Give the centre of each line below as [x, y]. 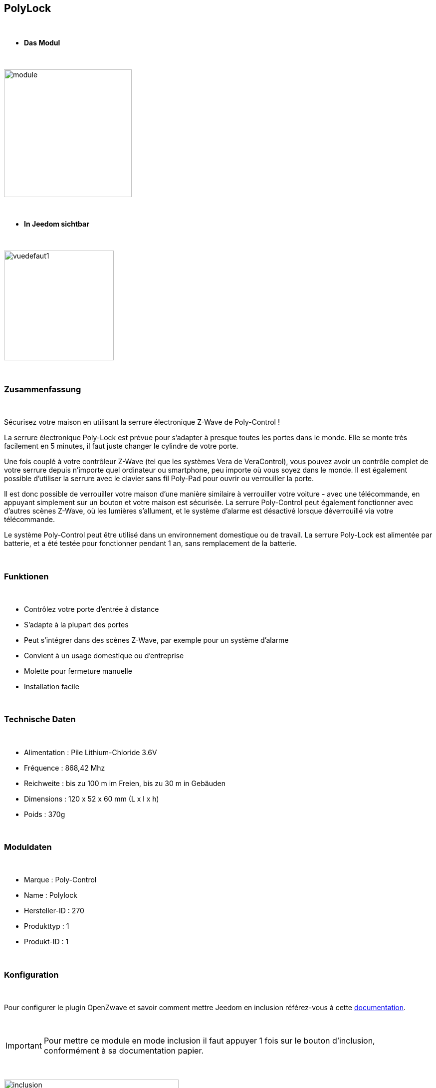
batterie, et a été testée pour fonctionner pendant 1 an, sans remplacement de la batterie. [150, 544]
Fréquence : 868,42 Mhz [65, 768]
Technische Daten [40, 719]
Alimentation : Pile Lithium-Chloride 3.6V [91, 752]
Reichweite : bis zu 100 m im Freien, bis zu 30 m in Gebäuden [125, 783]
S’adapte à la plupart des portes [76, 624]
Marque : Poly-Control [60, 880]
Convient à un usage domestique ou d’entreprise [104, 655]
